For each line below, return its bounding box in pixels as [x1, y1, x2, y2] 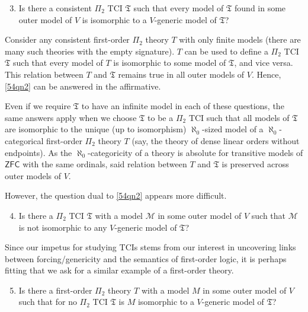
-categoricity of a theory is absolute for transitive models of [88, 146, 303, 158]
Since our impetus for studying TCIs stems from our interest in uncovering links [5, 241, 296, 253]
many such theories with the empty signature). [5, 44, 175, 57]
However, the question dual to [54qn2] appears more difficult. [5, 189, 227, 202]
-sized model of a [202, 123, 264, 135]
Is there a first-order [18, 284, 92, 296]
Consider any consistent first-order [5, 33, 130, 46]
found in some [235, 2, 286, 14]
